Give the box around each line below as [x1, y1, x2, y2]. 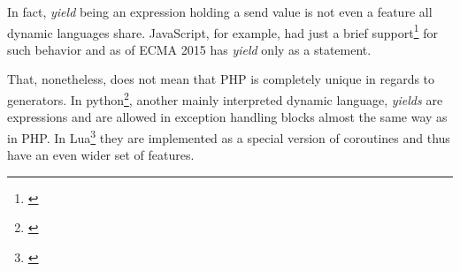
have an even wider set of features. [7, 146, 195, 164]
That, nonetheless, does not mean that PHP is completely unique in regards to [7, 70, 435, 88]
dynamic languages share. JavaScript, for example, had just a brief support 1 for [7, 20, 438, 41]
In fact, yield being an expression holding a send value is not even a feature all [7, 3, 433, 20]
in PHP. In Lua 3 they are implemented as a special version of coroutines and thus [7, 125, 450, 147]
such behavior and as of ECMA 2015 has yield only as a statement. [7, 40, 372, 58]
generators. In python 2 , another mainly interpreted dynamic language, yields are [7, 88, 443, 109]
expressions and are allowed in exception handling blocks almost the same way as [7, 108, 448, 126]
